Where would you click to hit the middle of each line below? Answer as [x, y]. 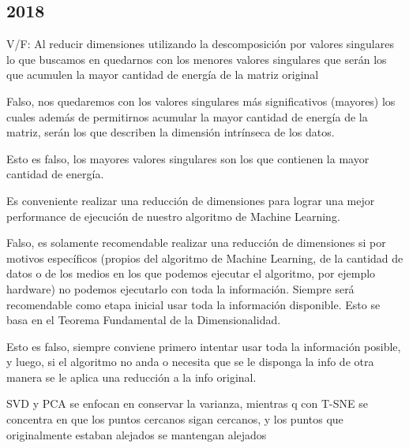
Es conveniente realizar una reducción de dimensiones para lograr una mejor [191, 200]
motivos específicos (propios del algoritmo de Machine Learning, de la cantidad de [205, 258]
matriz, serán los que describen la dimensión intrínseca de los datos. [171, 132]
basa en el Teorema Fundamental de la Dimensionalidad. [144, 320]
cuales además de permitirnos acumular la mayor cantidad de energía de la [187, 116]
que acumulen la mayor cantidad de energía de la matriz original [163, 75]
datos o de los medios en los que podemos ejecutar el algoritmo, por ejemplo [191, 273]
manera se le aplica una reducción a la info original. [131, 377]
